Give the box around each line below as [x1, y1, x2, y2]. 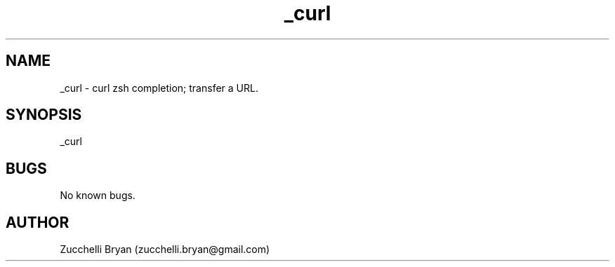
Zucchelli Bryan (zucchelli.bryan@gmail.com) [60, 243, 270, 256]
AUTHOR [6, 213, 70, 231]
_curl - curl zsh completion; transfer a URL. [60, 81, 258, 94]
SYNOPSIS [6, 106, 82, 124]
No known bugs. [60, 189, 135, 202]
